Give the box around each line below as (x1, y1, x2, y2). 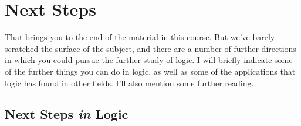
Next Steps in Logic (5, 105, 128, 123)
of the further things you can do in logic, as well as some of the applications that (5, 65, 296, 77)
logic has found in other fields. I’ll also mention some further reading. (5, 76, 254, 89)
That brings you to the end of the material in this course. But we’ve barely (5, 31, 275, 43)
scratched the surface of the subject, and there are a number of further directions (5, 42, 296, 54)
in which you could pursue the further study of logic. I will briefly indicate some (5, 54, 293, 66)
